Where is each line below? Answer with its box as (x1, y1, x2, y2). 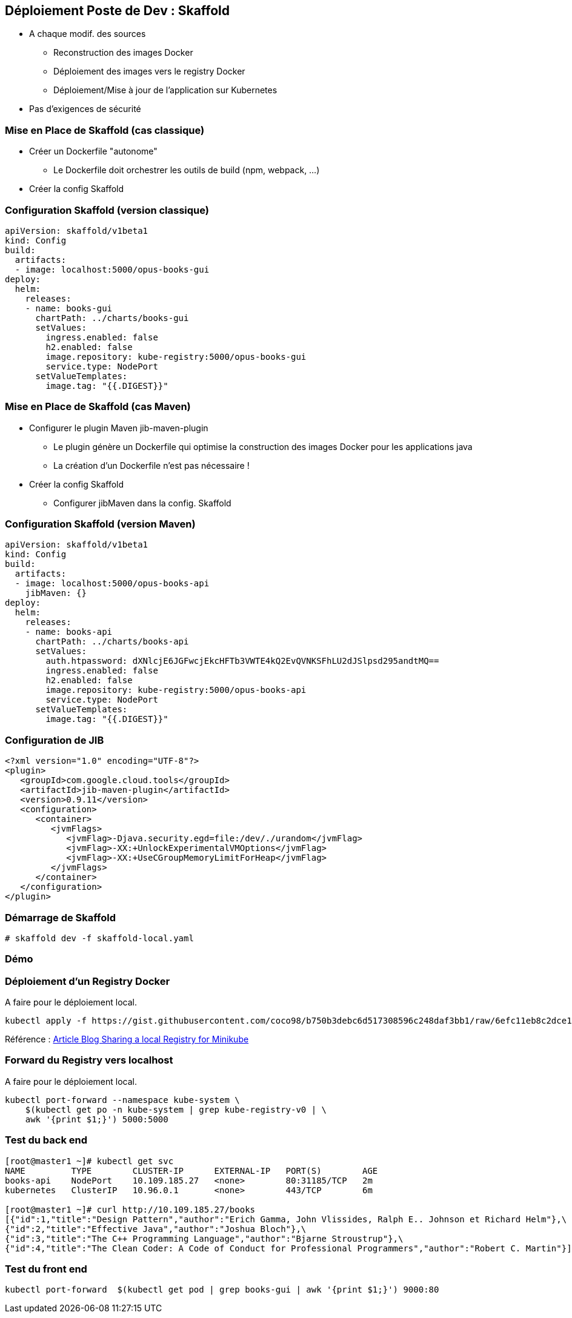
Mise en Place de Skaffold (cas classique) (5, 124, 205, 136)
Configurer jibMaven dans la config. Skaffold (53, 497, 231, 508)
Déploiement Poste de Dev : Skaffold (5, 3, 230, 18)
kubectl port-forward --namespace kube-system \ (5, 1094, 240, 1105)
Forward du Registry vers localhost (5, 1054, 173, 1067)
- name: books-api (25, 627, 113, 637)
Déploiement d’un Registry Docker (5, 975, 170, 987)
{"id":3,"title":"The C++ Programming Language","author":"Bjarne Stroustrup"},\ (5, 1233, 404, 1243)
